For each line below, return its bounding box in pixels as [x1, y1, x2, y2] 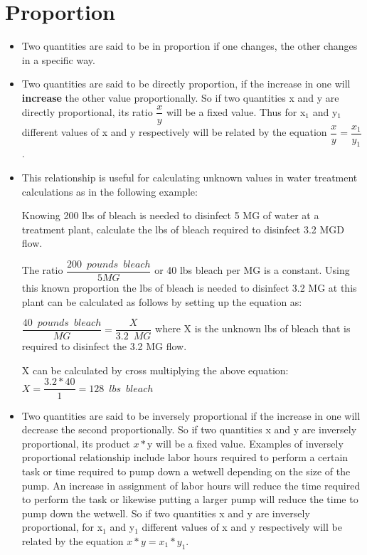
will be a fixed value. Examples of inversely [156, 435, 344, 450]
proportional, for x [21, 519, 103, 534]
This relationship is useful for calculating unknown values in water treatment [21, 170, 358, 185]
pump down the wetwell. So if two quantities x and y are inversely [21, 505, 310, 520]
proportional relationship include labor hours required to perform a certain [21, 450, 349, 465]
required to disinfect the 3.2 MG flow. [21, 339, 187, 354]
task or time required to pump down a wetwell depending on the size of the [21, 463, 351, 478]
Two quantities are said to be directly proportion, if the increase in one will [21, 76, 351, 91]
